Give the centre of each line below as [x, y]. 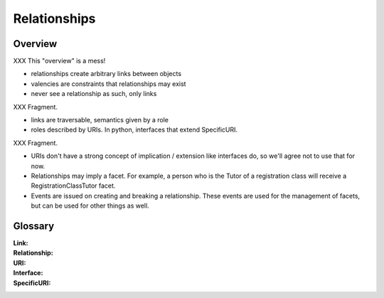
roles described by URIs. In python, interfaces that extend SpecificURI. [134, 130]
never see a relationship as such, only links [94, 94]
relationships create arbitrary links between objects [106, 74]
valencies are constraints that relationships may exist [108, 84]
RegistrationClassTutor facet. [73, 186]
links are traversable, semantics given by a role [100, 120]
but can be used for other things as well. [90, 206]
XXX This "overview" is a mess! [59, 61]
